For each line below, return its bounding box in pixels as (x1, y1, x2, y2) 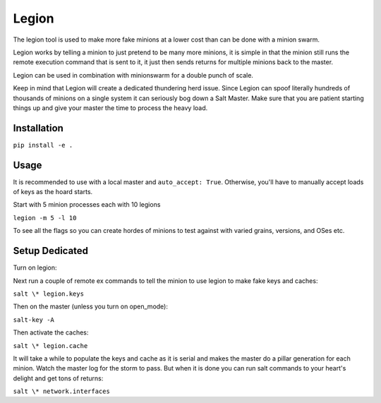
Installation (13, 122, 64, 134)
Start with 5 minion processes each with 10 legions (13, 200, 161, 209)
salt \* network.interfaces (13, 387, 111, 395)
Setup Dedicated (13, 245, 88, 257)
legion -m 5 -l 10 (13, 214, 77, 222)
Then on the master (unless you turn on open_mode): (13, 302, 169, 311)
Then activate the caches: (13, 328, 89, 337)
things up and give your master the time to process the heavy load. (13, 103, 208, 112)
